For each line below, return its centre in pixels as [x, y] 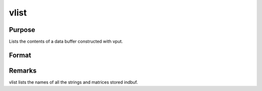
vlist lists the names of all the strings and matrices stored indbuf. [74, 82]
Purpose [22, 30]
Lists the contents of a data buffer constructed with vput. [66, 42]
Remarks [23, 70]
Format [20, 55]
